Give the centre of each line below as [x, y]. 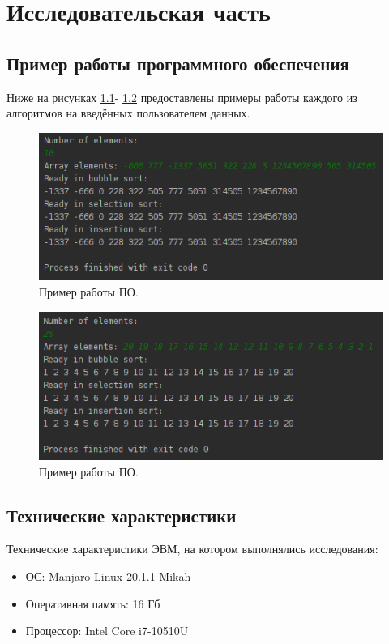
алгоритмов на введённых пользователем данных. [128, 113]
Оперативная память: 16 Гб [93, 603]
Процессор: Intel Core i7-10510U [107, 631]
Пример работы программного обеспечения [178, 63]
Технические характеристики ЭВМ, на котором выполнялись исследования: [192, 549]
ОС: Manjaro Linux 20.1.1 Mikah [108, 576]
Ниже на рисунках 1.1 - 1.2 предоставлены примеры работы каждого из [182, 97]
